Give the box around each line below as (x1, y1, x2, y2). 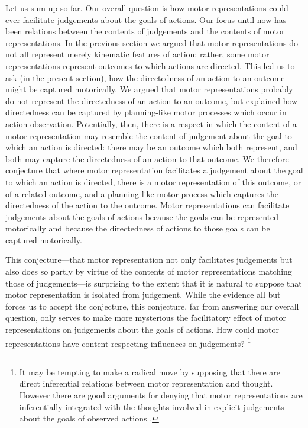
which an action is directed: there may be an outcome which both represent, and (5, 141, 297, 153)
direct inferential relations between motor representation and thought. (19, 377, 273, 390)
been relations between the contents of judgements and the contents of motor (5, 25, 285, 37)
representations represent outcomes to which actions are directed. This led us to (5, 59, 295, 72)
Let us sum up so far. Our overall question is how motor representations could (5, 2, 288, 14)
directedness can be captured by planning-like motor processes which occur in (5, 106, 287, 118)
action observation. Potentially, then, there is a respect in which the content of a (5, 117, 297, 130)
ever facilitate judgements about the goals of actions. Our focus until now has (5, 13, 287, 25)
